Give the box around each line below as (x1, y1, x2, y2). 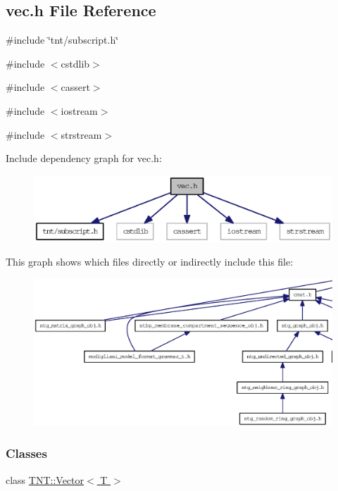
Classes (6, 445, 47, 462)
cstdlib (61, 56, 90, 70)
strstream (61, 127, 102, 142)
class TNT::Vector (6, 472, 84, 487)
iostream (61, 103, 98, 118)
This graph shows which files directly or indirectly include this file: (6, 254, 294, 269)
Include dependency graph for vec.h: (6, 151, 162, 166)
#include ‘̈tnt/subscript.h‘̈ (6, 32, 119, 47)
